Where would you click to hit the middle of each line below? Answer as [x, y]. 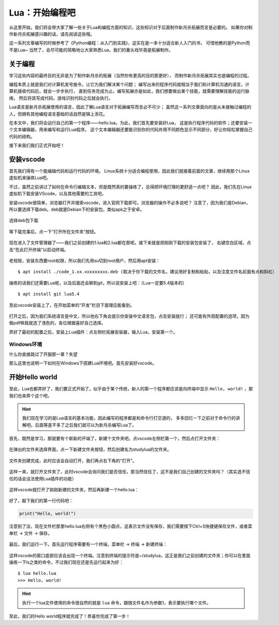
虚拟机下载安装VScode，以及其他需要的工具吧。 [58, 194]
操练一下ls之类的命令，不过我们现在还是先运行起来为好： [66, 562]
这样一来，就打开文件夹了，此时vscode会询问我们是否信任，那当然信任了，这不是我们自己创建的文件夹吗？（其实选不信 [130, 472]
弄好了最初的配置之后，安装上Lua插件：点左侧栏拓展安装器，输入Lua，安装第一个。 [93, 332]
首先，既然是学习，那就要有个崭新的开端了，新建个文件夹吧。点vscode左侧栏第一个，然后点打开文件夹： [115, 439]
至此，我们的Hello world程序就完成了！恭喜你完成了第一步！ [70, 616]
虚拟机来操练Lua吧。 [30, 178]
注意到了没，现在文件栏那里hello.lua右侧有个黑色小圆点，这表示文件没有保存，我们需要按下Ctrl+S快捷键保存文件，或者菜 [131, 526]
